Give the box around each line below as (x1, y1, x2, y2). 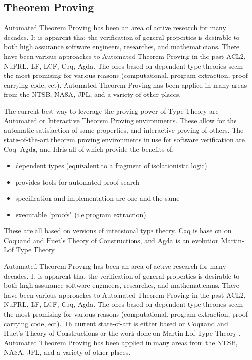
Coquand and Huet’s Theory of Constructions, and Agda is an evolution (4, 235, 219, 245)
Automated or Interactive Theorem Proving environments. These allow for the (4, 115, 237, 125)
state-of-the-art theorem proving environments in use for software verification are (4, 134, 245, 144)
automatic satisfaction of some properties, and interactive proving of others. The (4, 125, 244, 135)
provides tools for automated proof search (15, 176, 139, 187)
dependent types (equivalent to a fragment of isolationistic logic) (15, 160, 207, 170)
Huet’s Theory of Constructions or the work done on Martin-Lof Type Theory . (4, 328, 241, 338)
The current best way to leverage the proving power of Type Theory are (4, 105, 218, 115)
